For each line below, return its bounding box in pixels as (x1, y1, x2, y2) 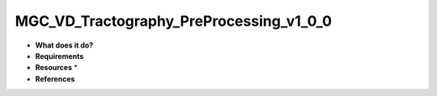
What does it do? (35, 40, 94, 50)
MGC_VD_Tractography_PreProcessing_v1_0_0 (15, 12, 332, 30)
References (35, 73, 75, 84)
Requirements (35, 51, 84, 61)
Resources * (35, 63, 78, 73)
